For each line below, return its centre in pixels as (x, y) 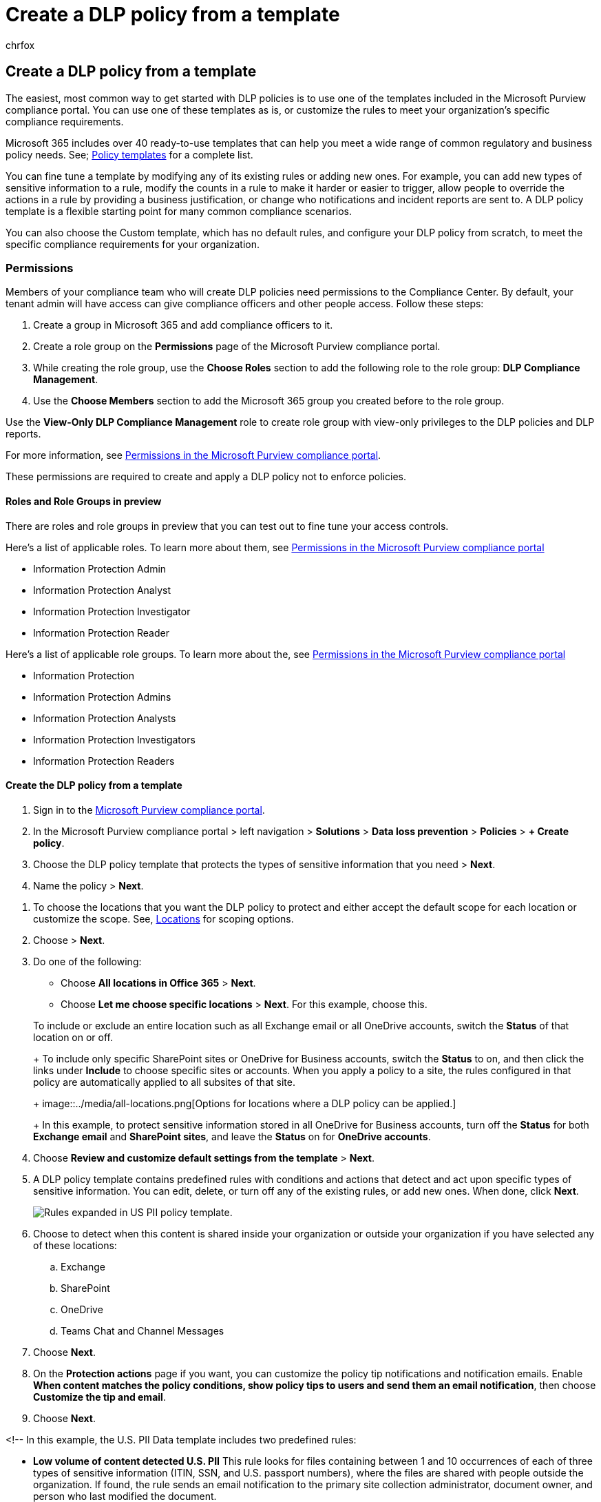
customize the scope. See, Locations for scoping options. (164, 918)
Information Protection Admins (102, 697)
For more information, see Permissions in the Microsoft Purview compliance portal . (193, 455)
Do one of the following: (87, 961)
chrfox (20, 45)
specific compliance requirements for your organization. (133, 244)
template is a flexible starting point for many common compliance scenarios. (179, 211)
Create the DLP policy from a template (94, 785)
